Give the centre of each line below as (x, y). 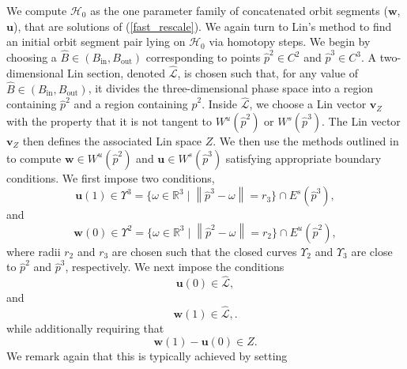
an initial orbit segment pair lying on (96, 41)
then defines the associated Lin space (112, 141)
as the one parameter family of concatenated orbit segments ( (239, 10)
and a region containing (131, 104)
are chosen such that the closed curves (204, 251)
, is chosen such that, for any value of (268, 72)
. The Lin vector (361, 121)
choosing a (32, 57)
